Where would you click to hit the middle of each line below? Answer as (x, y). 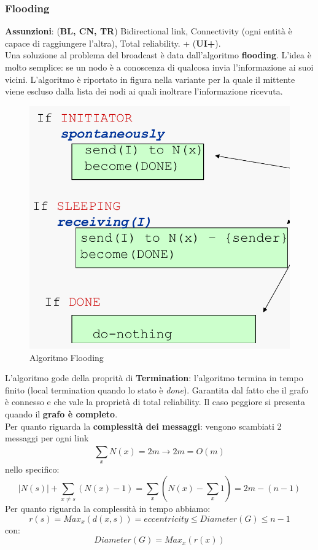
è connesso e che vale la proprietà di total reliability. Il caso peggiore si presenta (155, 402)
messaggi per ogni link (47, 438)
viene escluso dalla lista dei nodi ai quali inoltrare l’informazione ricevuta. (144, 91)
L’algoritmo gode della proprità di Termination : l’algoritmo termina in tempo (154, 378)
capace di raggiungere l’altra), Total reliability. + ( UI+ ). (113, 43)
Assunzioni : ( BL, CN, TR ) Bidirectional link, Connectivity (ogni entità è (149, 31)
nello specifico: (32, 469)
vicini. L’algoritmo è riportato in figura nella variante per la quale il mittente (150, 79)
